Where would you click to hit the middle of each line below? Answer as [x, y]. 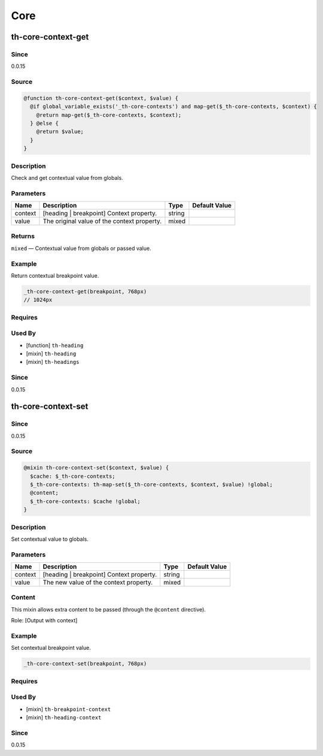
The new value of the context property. [98, 583]
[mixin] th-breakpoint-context [68, 709]
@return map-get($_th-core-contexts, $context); [109, 115]
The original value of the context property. [102, 221]
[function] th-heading [55, 345]
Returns [23, 236]
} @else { [45, 124]
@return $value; [60, 132]
